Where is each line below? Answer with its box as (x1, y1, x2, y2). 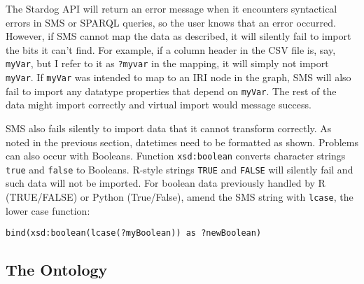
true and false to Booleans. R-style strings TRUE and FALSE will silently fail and (6, 162, 353, 176)
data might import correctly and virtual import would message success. (6, 97, 311, 112)
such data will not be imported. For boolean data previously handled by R (6, 176, 325, 190)
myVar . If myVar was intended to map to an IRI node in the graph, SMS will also (6, 70, 351, 85)
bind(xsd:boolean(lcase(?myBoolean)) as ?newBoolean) (6, 228, 262, 239)
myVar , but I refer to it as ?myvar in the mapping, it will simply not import (6, 56, 329, 71)
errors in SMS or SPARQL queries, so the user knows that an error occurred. (6, 15, 336, 29)
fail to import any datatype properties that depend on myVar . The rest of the (6, 83, 337, 98)
